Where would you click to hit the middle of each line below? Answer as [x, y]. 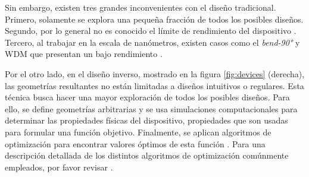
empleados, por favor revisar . [59, 167]
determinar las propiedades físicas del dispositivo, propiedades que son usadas [146, 120]
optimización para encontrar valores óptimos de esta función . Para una [135, 143]
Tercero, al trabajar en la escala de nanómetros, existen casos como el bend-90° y [152, 42]
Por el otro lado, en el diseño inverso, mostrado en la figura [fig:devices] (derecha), [155, 73]
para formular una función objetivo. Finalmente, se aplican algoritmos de [138, 132]
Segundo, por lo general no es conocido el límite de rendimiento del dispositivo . [151, 31]
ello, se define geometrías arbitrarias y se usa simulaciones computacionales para [151, 108]
